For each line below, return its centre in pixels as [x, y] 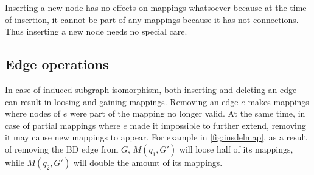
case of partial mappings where [63, 125]
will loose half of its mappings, [236, 149]
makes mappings [278, 101]
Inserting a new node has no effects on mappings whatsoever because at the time [156, 7]
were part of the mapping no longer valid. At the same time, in [187, 113]
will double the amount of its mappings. [148, 162]
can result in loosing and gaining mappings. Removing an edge [122, 101]
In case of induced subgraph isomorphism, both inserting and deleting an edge [151, 89]
